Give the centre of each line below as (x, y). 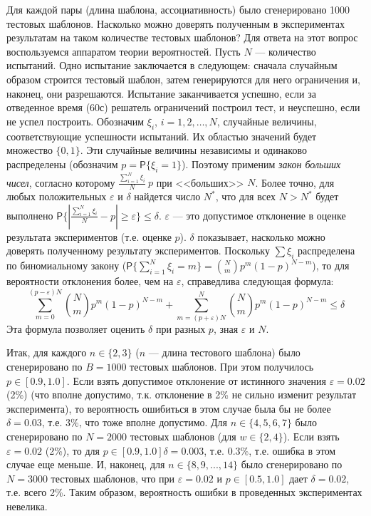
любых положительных (57, 196)
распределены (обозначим (62, 164)
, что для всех (246, 196)
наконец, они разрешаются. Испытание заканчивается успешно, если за (161, 93)
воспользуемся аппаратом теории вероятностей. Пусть (124, 51)
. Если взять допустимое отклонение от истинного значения (196, 380)
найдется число (167, 196)
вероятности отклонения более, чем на (90, 281)
